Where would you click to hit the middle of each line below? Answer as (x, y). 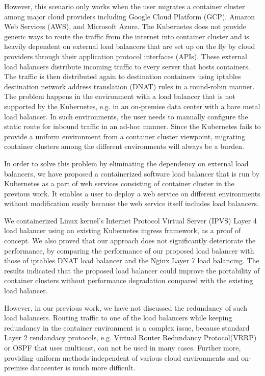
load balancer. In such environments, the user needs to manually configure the (126, 116)
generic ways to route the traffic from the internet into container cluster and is (127, 36)
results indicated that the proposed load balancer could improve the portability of (132, 270)
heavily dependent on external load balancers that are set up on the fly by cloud (130, 46)
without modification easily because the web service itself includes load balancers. (131, 203)
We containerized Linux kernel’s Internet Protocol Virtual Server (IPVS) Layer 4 (130, 220)
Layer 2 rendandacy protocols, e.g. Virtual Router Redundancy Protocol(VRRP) (130, 337)
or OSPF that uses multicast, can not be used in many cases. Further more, (123, 347)
